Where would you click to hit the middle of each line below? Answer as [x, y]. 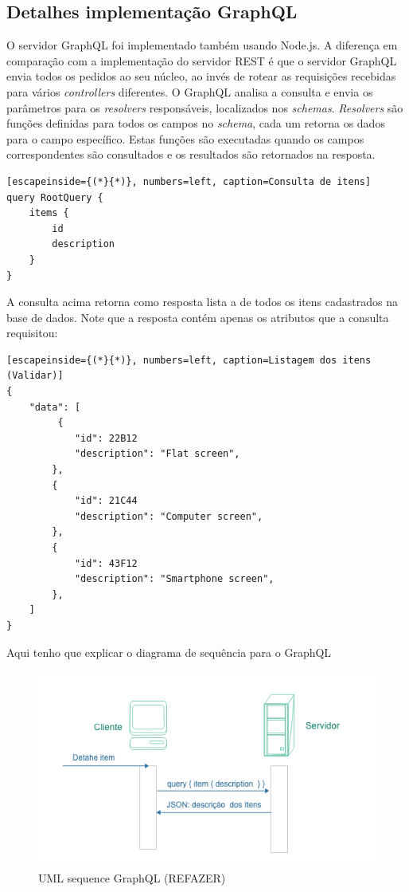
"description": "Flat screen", [157, 454]
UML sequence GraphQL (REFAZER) [132, 877]
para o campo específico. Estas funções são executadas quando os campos [185, 138]
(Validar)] [35, 376]
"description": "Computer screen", [169, 516]
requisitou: [32, 333]
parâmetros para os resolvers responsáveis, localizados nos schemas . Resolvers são [205, 107]
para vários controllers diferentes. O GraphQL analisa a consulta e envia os [190, 91]
